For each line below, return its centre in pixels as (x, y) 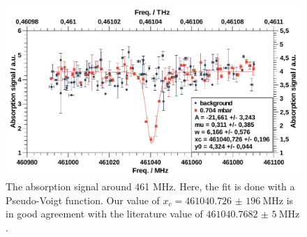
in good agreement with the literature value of (104, 214)
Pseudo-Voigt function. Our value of (83, 200)
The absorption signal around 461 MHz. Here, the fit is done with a (150, 186)
